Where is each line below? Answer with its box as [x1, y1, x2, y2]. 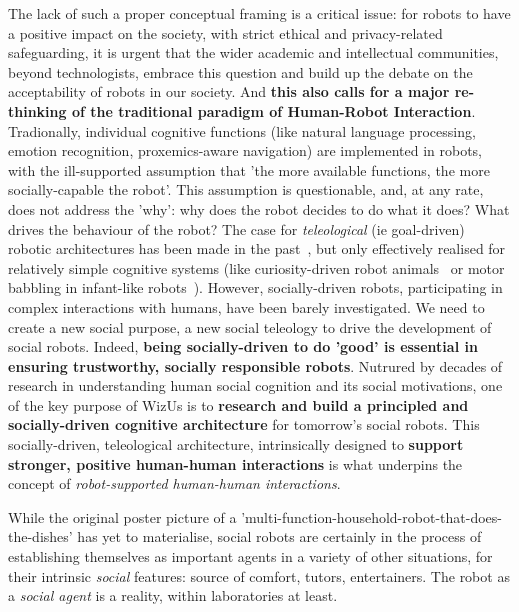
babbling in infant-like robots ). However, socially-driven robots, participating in [8, 277, 503, 298]
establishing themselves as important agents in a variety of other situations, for [8, 546, 493, 567]
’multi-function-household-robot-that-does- [241, 506, 502, 527]
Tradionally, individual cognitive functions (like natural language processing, [8, 120, 476, 141]
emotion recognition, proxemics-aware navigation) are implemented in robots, [8, 140, 483, 161]
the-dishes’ [8, 526, 73, 547]
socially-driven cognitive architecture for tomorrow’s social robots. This [8, 414, 480, 435]
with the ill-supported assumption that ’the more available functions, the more [8, 159, 490, 180]
